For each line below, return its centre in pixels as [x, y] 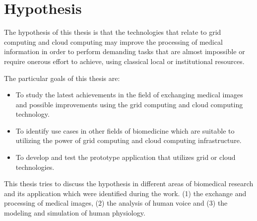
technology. [32, 114]
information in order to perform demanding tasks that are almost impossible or [125, 51]
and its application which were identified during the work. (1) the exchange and [125, 193]
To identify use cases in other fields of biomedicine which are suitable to [125, 130]
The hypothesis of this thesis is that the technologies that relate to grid [113, 32]
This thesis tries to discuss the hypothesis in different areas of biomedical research [129, 184]
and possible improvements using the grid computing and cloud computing [129, 104]
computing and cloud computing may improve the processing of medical [113, 41]
